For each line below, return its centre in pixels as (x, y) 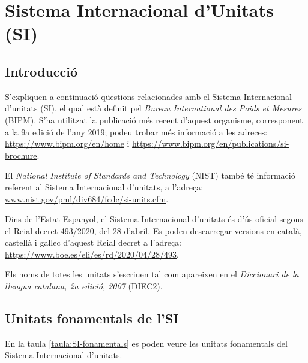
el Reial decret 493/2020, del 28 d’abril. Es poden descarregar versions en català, (153, 230)
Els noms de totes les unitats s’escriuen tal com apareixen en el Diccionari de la (152, 274)
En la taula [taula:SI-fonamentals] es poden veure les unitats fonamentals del (146, 343)
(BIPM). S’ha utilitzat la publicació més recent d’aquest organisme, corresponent (154, 120)
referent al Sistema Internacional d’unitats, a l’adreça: (104, 187)
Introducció (41, 71)
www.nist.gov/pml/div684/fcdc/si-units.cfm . (87, 199)
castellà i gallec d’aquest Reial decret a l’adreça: (93, 242)
